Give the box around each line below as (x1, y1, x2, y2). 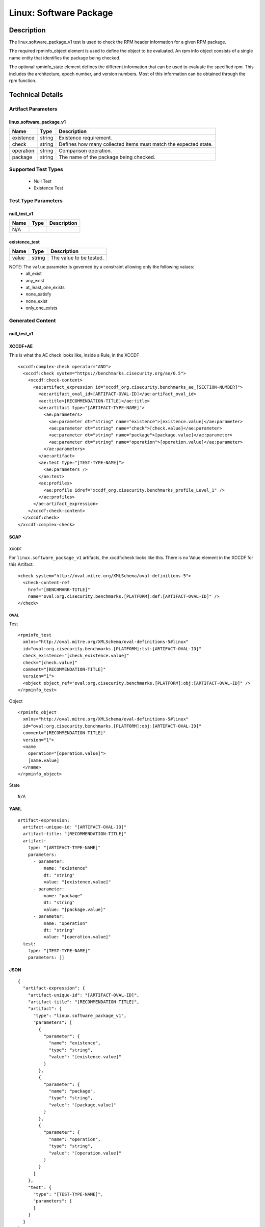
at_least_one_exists (26, 285, 65, 291)
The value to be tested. (51, 254, 104, 261)
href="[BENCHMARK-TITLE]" (27, 587, 91, 592)
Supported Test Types (9, 166, 63, 173)
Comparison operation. (59, 147, 112, 154)
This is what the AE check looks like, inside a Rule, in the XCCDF (9, 352, 139, 358)
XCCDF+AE (9, 343, 33, 349)
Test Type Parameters (9, 197, 63, 204)
